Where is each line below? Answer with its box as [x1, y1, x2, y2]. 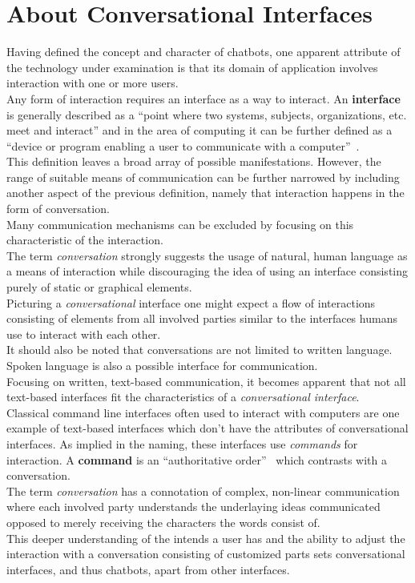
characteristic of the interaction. [6, 231, 163, 248]
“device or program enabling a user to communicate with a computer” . [6, 137, 360, 154]
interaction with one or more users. [6, 74, 179, 91]
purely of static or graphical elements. [6, 279, 192, 296]
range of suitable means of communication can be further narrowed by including [6, 168, 400, 185]
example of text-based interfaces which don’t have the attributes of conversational [6, 420, 409, 436]
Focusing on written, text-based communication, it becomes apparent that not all [6, 372, 406, 389]
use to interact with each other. [6, 325, 161, 342]
